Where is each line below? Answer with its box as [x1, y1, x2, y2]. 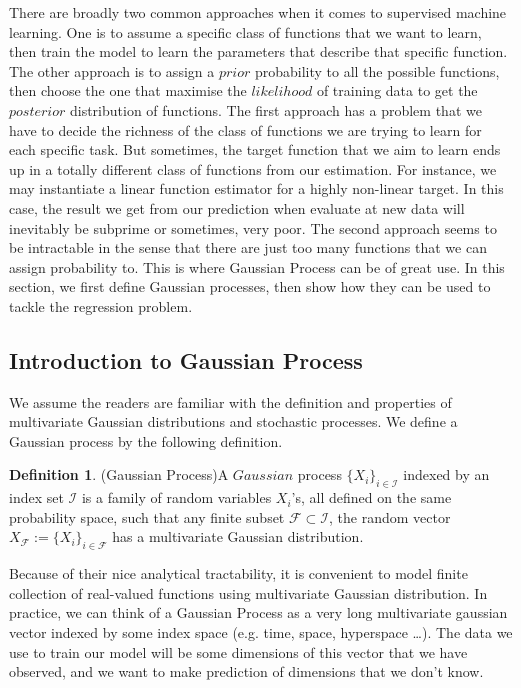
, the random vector [328, 506, 451, 527]
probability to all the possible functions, [254, 60, 500, 81]
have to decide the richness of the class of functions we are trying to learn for [9, 119, 482, 140]
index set [9, 487, 64, 508]
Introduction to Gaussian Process [9, 344, 363, 375]
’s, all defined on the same [291, 487, 452, 508]
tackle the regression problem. [9, 295, 193, 316]
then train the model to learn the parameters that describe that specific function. [9, 41, 508, 62]
